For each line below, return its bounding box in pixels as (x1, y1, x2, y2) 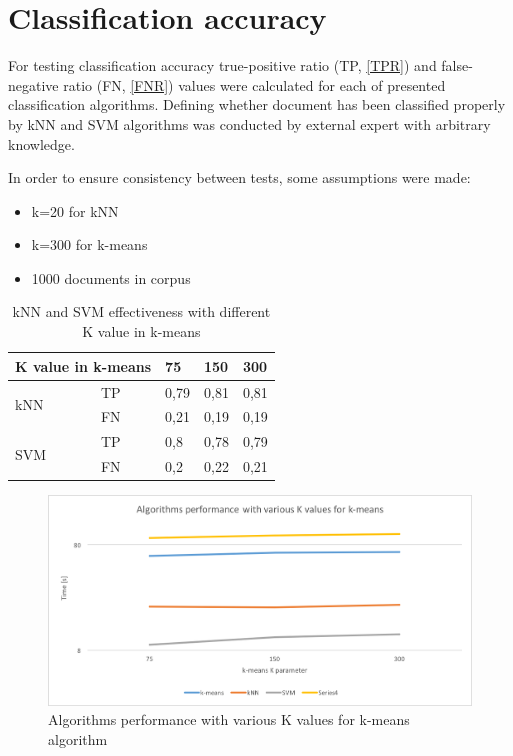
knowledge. (8, 133, 75, 154)
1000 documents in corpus (31, 267, 191, 288)
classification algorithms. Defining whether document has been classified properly (8, 94, 506, 115)
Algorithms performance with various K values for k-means (48, 709, 410, 730)
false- (441, 55, 473, 76)
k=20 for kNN (31, 200, 119, 221)
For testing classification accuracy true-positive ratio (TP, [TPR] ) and (8, 55, 437, 76)
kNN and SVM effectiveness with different (12, 301, 271, 322)
